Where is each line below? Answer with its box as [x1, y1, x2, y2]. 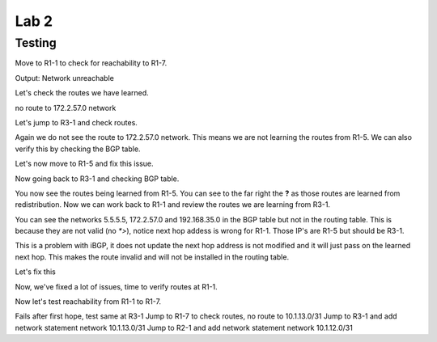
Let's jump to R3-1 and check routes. [15, 117, 138, 127]
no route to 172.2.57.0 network [15, 103, 117, 112]
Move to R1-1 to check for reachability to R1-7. [15, 58, 168, 68]
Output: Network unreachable [15, 73, 115, 82]
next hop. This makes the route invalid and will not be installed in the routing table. [15, 251, 290, 262]
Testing [15, 36, 57, 50]
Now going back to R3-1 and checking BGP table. [15, 174, 180, 184]
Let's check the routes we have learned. [15, 88, 149, 98]
